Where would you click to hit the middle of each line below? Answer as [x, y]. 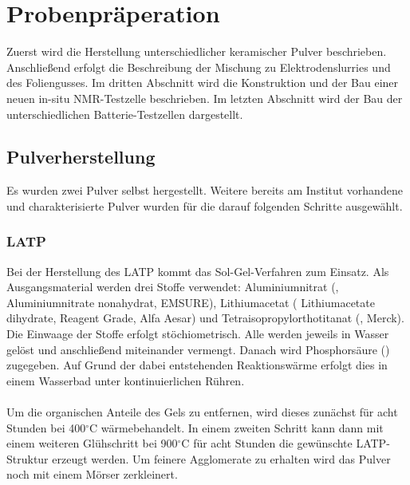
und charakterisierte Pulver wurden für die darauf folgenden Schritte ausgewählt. [205, 205]
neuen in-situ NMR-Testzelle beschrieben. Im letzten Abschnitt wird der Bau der [205, 98]
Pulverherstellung [81, 157]
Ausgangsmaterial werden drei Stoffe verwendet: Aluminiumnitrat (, [173, 287]
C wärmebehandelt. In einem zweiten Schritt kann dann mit [237, 427]
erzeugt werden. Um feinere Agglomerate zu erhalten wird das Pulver [221, 458]
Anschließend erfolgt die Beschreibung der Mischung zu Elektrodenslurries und [199, 67]
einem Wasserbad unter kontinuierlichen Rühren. [126, 380]
